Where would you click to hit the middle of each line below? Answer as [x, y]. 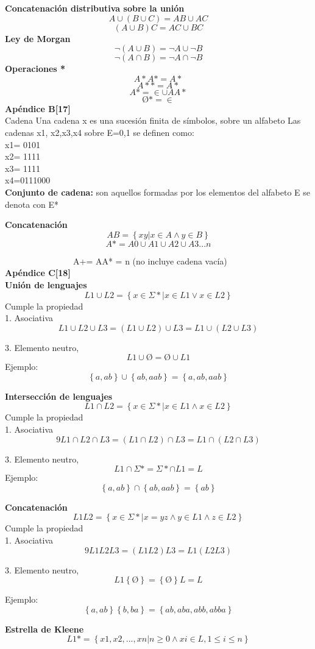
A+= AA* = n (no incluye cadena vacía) [150, 261]
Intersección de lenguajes [59, 396]
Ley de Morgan [38, 38]
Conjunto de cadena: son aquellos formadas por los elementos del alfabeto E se [158, 192]
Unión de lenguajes [46, 284]
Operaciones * [35, 69]
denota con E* [32, 204]
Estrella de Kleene [44, 629]
